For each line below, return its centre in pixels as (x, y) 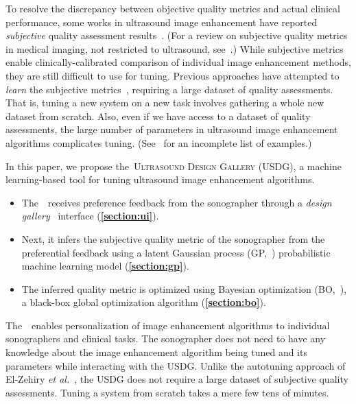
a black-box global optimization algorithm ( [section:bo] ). (144, 302)
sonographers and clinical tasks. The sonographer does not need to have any (166, 338)
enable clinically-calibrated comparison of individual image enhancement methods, (178, 62)
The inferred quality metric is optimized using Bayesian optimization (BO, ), (184, 288)
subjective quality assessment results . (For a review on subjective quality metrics (177, 35)
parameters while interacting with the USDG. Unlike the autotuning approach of (176, 365)
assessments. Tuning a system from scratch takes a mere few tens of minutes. (167, 392)
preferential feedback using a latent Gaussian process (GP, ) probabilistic (176, 252)
